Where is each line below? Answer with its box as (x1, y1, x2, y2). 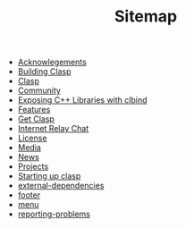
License (17, 132, 47, 144)
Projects (17, 161, 49, 172)
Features (17, 105, 51, 115)
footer (17, 190, 41, 200)
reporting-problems (17, 208, 91, 220)
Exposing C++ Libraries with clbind (17, 95, 148, 106)
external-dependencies (17, 181, 105, 191)
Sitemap (114, 6, 178, 27)
